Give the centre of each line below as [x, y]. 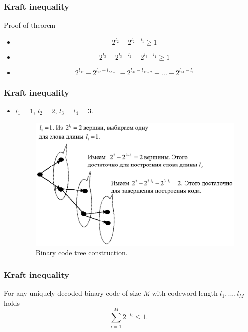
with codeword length [185, 293]
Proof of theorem [30, 25]
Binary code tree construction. [81, 252]
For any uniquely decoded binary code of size [73, 293]
